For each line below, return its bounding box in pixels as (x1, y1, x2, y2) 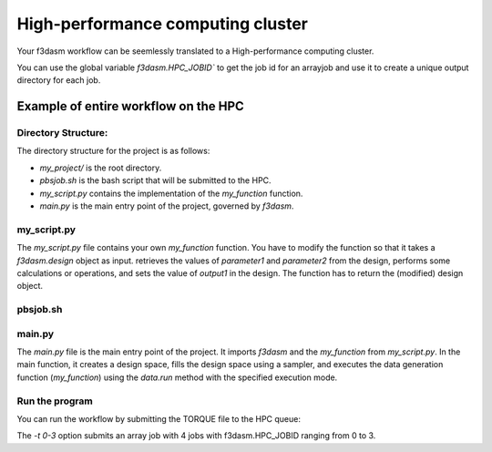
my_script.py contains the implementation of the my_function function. (39, 188, 303, 199)
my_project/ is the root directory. (39, 162, 162, 173)
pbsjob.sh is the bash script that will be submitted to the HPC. (39, 175, 272, 186)
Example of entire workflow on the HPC (16, 98, 245, 114)
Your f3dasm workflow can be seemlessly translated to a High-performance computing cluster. (16, 46, 374, 56)
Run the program (16, 395, 93, 407)
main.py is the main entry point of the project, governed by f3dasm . (39, 200, 294, 211)
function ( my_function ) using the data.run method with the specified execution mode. (16, 372, 338, 383)
